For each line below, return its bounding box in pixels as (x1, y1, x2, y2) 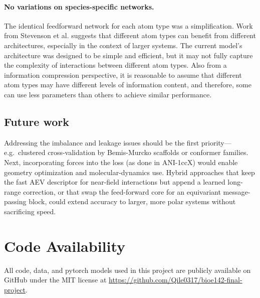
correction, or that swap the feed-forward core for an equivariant (23, 186, 221, 197)
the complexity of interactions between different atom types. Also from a (4, 60, 227, 70)
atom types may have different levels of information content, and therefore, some (4, 79, 251, 90)
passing (4, 196, 27, 207)
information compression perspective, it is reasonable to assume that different (4, 69, 242, 80)
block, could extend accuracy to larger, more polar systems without (29, 196, 236, 207)
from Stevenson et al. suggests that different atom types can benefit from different (4, 30, 256, 41)
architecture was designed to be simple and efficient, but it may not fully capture (4, 50, 253, 60)
